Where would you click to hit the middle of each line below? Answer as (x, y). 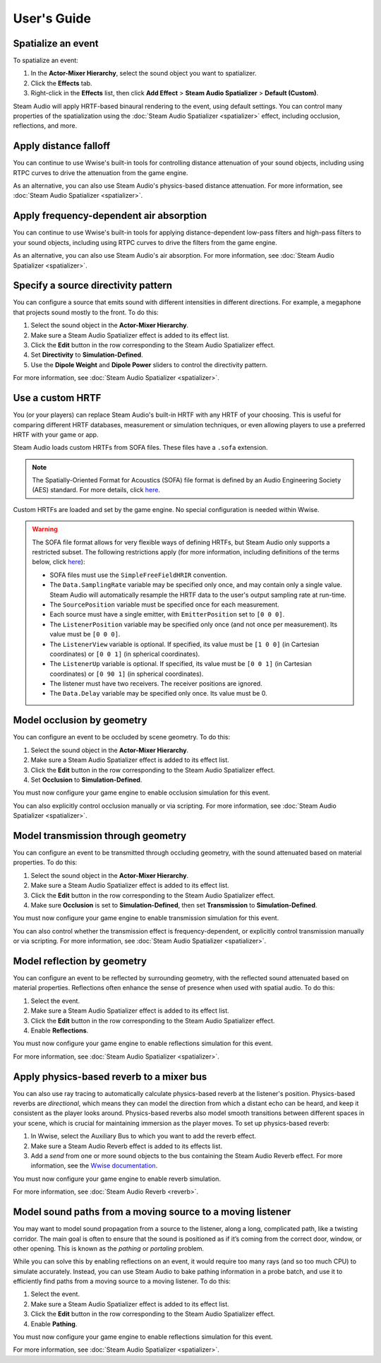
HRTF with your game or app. (56, 434)
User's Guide (52, 18)
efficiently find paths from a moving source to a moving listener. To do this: (122, 1281)
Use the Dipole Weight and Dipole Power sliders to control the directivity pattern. (149, 364)
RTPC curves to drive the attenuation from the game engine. (101, 172)
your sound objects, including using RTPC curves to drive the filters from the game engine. (145, 242)
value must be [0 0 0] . (85, 634)
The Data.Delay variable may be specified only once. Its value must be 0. (158, 694)
